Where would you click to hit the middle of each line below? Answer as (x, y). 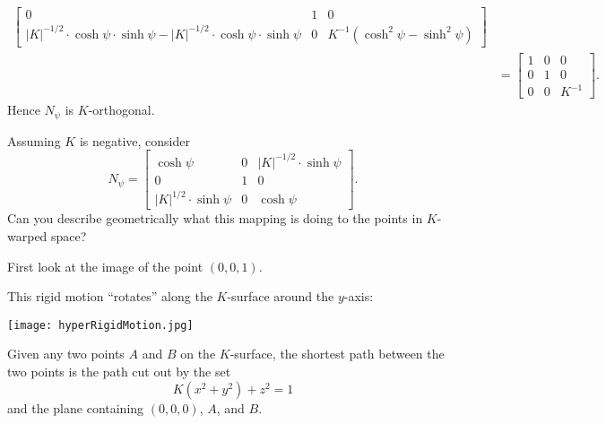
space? (69, 235)
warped (27, 235)
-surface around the (281, 296)
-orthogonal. (121, 110)
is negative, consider (134, 140)
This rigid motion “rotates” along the (110, 296)
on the (198, 354)
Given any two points (66, 354)
